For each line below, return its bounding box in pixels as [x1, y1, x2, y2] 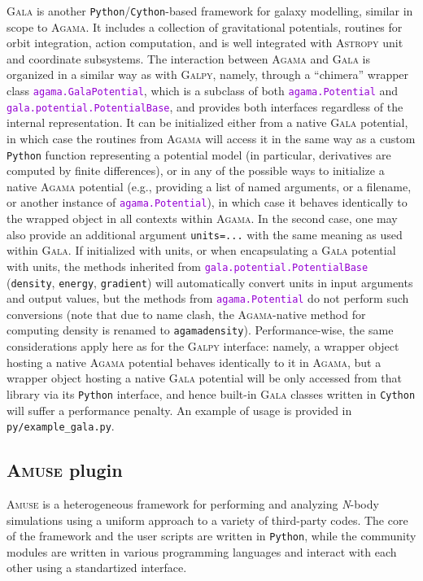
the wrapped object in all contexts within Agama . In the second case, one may [7, 210, 398, 227]
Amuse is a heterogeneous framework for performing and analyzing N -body [7, 495, 379, 512]
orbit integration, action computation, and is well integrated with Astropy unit [7, 34, 403, 51]
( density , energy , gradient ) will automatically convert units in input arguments [7, 273, 413, 290]
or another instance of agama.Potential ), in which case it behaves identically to [7, 194, 408, 211]
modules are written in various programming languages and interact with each [7, 543, 397, 560]
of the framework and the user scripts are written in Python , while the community [7, 527, 416, 544]
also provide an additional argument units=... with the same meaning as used [7, 225, 403, 242]
